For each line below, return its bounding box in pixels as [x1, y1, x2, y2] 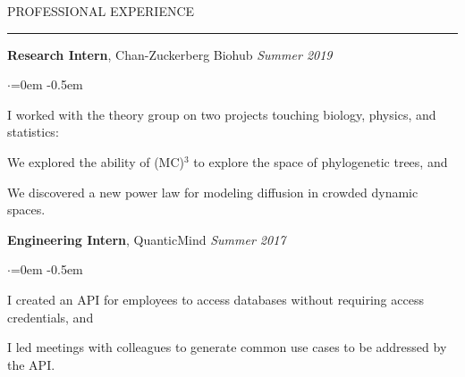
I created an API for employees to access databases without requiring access [7, 289, 424, 308]
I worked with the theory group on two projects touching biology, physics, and [7, 105, 436, 123]
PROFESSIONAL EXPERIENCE [7, 2, 195, 20]
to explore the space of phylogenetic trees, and [193, 152, 448, 171]
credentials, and [7, 307, 94, 326]
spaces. [7, 200, 46, 219]
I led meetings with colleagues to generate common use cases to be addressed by [7, 338, 447, 356]
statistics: [7, 122, 59, 141]
